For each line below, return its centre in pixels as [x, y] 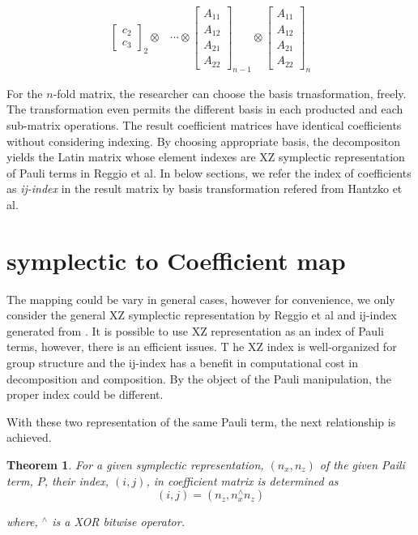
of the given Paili [362, 464]
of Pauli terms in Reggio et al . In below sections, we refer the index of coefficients [209, 172]
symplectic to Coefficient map [176, 260]
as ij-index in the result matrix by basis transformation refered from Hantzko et [205, 188]
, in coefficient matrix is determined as [242, 480]
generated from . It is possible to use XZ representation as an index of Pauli [195, 330]
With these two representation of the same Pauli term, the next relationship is [201, 421]
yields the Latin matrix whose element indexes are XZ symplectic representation [206, 157]
